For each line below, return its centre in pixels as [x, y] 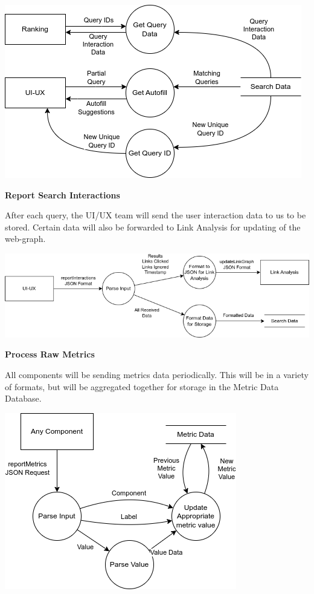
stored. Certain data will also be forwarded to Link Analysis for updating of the [153, 227]
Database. [23, 398]
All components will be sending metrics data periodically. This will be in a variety [157, 375]
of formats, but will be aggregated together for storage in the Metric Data [142, 386]
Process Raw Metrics [50, 354]
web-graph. [25, 239]
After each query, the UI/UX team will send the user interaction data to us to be [155, 215]
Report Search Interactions [62, 194]
